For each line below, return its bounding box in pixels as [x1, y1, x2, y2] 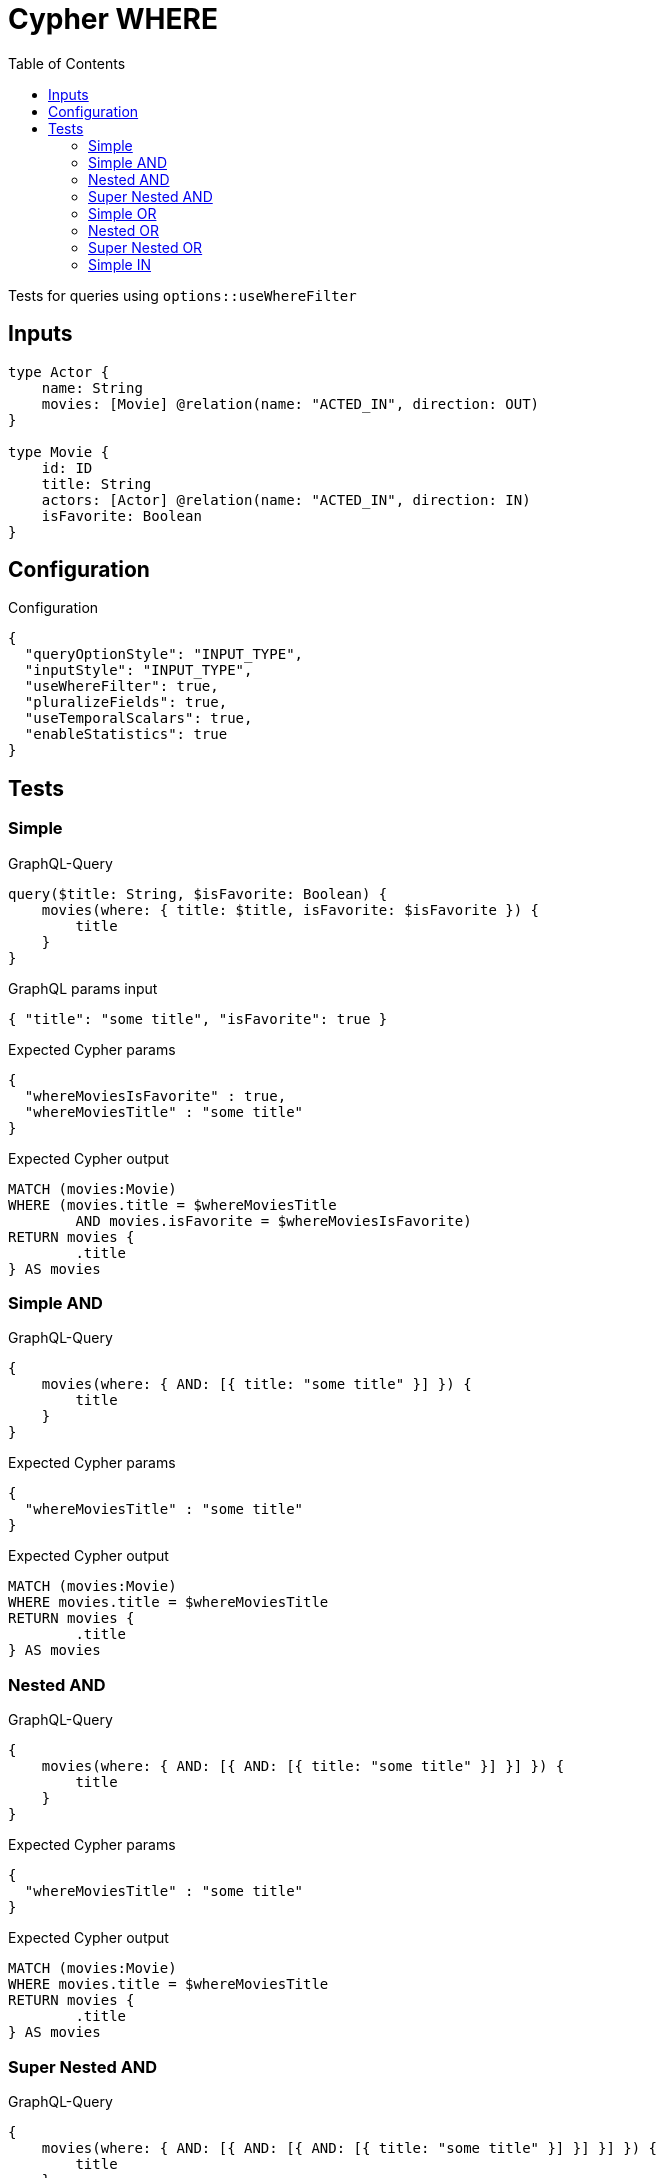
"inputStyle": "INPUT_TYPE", [24, 662, 253, 679]
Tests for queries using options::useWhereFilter [8, 286, 357, 304]
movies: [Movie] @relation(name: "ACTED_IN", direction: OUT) [41, 395, 540, 412]
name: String [41, 379, 143, 396]
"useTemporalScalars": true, [24, 710, 253, 727]
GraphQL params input [8, 979, 158, 997]
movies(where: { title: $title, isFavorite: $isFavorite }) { [41, 901, 540, 918]
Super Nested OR [88, 238, 203, 256]
